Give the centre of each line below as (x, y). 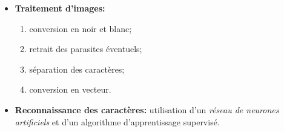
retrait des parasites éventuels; (86, 49)
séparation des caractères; (77, 69)
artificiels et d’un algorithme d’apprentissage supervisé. (117, 121)
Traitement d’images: (60, 8)
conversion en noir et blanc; (81, 28)
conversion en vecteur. (70, 89)
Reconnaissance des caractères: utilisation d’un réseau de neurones (147, 109)
